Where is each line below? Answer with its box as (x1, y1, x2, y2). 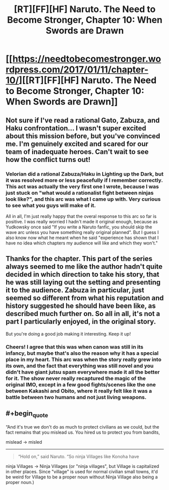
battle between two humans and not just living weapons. (6, 393, 147, 400)
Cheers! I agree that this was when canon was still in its (6, 343, 143, 350)
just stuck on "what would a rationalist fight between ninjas (6, 189, 154, 196)
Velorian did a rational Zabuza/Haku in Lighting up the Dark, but (6, 170, 163, 177)
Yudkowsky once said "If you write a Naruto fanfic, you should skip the (6, 224, 152, 230)
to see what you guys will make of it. (6, 202, 96, 209)
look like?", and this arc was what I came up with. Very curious (6, 195, 161, 202)
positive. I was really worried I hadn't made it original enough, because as (6, 218, 158, 224)
